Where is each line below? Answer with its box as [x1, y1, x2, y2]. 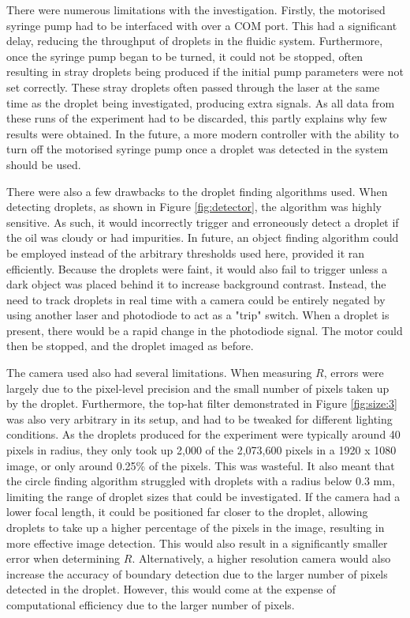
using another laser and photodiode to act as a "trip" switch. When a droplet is [6, 307, 389, 323]
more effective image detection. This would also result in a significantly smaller [6, 534, 388, 551]
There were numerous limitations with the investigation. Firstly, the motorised [6, 2, 386, 17]
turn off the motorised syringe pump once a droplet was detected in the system [6, 141, 389, 157]
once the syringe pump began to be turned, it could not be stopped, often [6, 47, 363, 64]
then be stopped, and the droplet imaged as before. [6, 337, 254, 354]
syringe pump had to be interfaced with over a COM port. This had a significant [6, 17, 397, 33]
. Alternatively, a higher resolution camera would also [132, 550, 391, 567]
